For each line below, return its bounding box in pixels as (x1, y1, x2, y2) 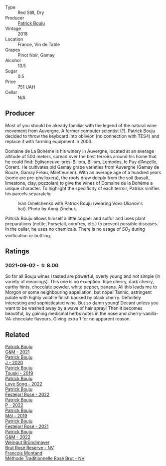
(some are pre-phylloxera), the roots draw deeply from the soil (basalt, (5, 175, 150, 181)
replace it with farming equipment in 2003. (5, 138, 93, 144)
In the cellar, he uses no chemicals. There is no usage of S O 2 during (5, 226, 145, 233)
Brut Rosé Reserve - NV (5, 445, 54, 451)
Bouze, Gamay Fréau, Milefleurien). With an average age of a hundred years (5, 169, 162, 175)
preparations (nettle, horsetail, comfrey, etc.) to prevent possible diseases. (5, 220, 159, 227)
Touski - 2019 (5, 370, 33, 376)
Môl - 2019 (5, 413, 27, 419)
